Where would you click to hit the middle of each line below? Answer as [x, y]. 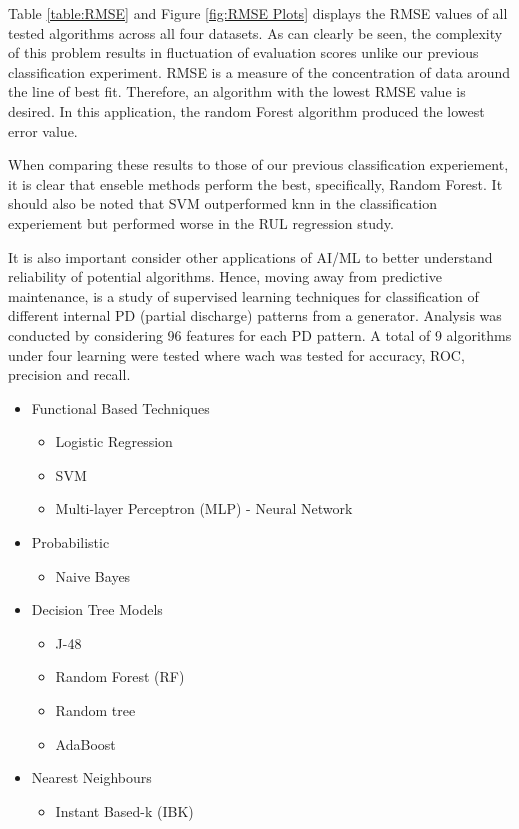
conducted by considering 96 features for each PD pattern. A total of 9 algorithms [260, 334]
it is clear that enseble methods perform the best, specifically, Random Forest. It [255, 183]
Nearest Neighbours [91, 777]
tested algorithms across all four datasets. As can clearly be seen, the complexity [255, 32]
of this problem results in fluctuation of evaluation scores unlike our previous [243, 52]
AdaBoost [85, 743]
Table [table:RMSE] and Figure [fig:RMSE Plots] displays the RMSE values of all [258, 13]
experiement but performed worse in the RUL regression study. [201, 222]
